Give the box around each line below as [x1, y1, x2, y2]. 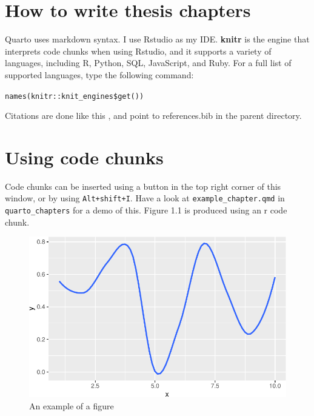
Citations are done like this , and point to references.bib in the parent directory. [5, 109, 302, 122]
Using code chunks [5, 144, 164, 169]
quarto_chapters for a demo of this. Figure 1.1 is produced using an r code [5, 204, 287, 216]
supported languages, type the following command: [5, 68, 194, 81]
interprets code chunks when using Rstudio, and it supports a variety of [5, 44, 272, 57]
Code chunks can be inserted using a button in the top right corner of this [5, 179, 281, 192]
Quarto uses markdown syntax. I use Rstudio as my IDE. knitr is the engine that [5, 33, 310, 45]
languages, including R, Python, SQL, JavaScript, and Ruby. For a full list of [5, 56, 292, 69]
